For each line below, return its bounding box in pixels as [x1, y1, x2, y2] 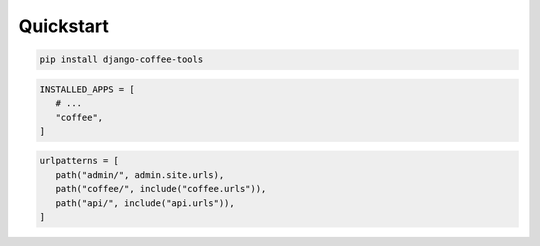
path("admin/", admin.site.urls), [55, 169, 225, 180]
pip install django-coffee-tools [39, 54, 204, 65]
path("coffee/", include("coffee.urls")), [55, 183, 267, 195]
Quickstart [18, 15, 110, 37]
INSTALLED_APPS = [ [39, 83, 135, 95]
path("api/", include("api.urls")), [55, 197, 235, 209]
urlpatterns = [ [39, 155, 120, 167]
